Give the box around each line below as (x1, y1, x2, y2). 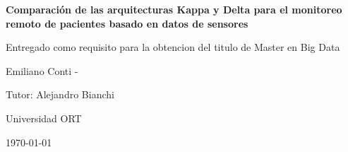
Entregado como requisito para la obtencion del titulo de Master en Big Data (6, 40, 340, 54)
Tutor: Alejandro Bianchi (6, 87, 114, 102)
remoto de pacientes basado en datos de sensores (6, 16, 248, 30)
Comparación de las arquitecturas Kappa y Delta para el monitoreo (6, 2, 342, 16)
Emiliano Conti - (6, 63, 78, 78)
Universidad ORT (6, 110, 82, 125)
